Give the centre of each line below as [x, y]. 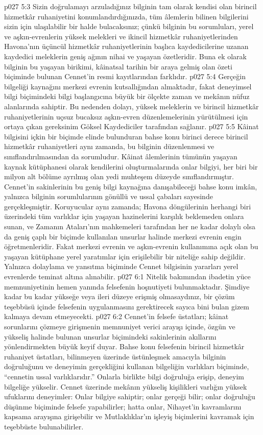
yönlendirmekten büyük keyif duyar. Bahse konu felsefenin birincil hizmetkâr [124, 346]
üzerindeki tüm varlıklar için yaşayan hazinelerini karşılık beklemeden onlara [124, 216]
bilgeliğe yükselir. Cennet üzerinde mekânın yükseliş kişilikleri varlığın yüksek [126, 386]
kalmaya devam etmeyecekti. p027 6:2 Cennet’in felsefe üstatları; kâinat [116, 316]
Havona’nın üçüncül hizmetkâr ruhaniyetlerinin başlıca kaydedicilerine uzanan [126, 46]
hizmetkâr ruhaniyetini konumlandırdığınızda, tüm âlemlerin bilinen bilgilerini [126, 16]
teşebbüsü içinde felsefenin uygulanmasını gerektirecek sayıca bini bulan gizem [127, 306]
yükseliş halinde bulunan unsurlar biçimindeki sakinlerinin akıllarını [110, 336]
